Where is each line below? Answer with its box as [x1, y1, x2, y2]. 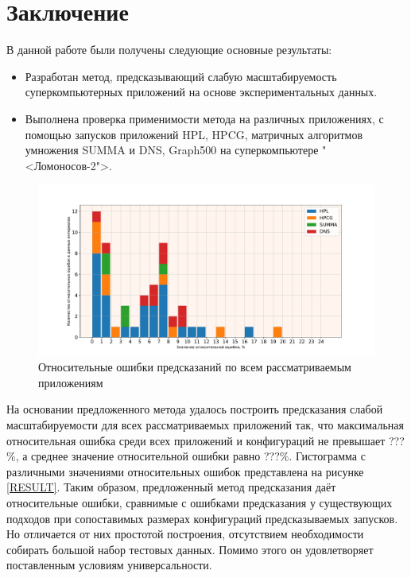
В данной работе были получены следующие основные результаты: [6, 41, 332, 58]
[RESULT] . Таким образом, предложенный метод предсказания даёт [6, 479, 336, 495]
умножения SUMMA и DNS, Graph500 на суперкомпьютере [25, 142, 319, 158]
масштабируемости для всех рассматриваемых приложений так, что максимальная [6, 416, 404, 433]
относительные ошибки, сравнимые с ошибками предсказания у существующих [6, 494, 393, 510]
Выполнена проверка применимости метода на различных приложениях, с [25, 110, 384, 126]
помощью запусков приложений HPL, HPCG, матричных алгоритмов [25, 126, 363, 142]
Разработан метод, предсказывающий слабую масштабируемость [25, 68, 337, 84]
